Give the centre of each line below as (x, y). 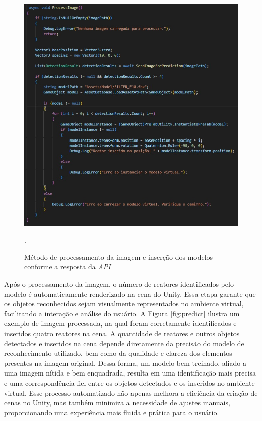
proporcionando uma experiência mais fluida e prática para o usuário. (112, 412)
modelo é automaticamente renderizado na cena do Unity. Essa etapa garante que (130, 293)
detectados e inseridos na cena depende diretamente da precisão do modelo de (124, 343)
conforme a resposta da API (68, 267)
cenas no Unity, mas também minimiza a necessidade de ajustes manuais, (117, 403)
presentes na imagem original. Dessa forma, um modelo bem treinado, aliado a (125, 363)
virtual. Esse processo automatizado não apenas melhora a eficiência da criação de (131, 392)
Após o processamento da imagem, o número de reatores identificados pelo (119, 283)
